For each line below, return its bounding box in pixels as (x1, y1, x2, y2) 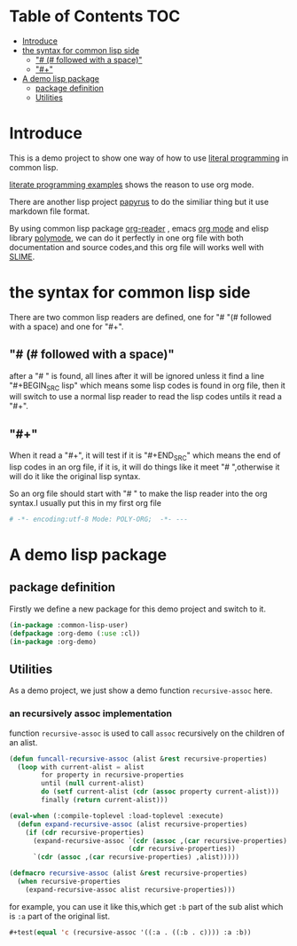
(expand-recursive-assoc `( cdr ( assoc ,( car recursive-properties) (32, 836, 288, 845)
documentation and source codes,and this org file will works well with (9, 241, 264, 252)
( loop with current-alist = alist (17, 762, 145, 771)
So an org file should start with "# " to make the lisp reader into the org (9, 488, 268, 499)
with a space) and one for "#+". (9, 321, 124, 332)
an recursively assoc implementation (9, 707, 173, 720)
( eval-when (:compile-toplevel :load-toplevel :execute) (9, 811, 224, 820)
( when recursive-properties (17, 877, 121, 887)
